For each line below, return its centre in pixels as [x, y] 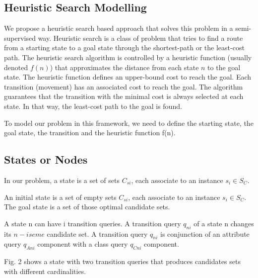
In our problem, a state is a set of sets [62, 180]
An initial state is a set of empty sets [60, 197]
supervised [20, 38]
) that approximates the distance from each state [124, 67]
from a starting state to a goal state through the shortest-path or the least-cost [124, 47]
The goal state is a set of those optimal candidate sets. [87, 207]
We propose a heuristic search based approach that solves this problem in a [119, 28]
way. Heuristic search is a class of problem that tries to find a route [140, 38]
